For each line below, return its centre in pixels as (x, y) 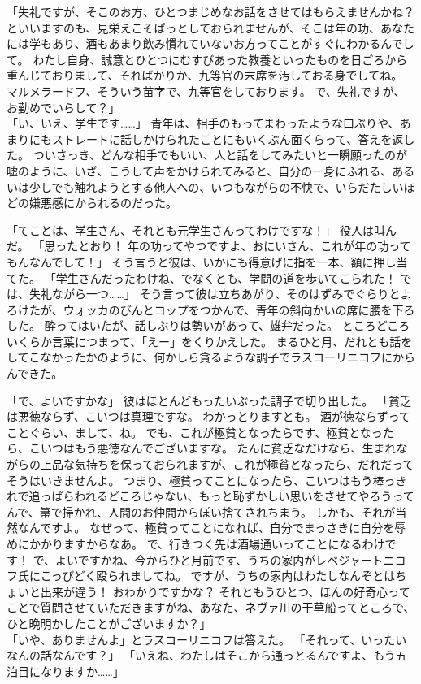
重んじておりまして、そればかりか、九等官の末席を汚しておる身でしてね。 (205, 75)
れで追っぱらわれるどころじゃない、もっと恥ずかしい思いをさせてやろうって (210, 496)
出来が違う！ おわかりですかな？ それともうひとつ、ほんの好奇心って (225, 591)
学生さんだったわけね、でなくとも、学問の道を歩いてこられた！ (226, 277)
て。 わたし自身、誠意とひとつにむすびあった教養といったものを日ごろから (207, 59)
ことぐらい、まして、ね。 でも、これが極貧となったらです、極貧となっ (195, 432)
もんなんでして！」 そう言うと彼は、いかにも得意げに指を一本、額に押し (202, 261)
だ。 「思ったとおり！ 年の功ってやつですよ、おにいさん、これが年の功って (209, 246)
